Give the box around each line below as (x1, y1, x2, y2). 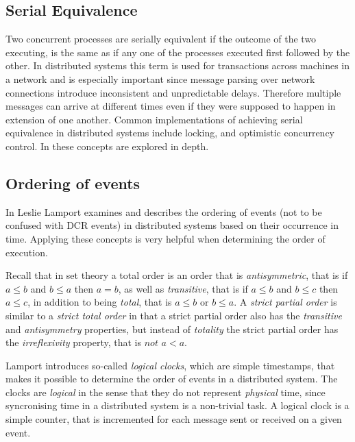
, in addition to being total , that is (27, 295, 172, 309)
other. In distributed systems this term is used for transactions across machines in (5, 58, 350, 73)
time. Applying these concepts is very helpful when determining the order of (5, 231, 326, 245)
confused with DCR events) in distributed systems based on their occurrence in (5, 218, 339, 232)
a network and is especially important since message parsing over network (5, 71, 315, 86)
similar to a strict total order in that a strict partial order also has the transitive (5, 308, 342, 322)
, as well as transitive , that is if (118, 281, 248, 295)
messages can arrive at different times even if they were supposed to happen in (5, 99, 336, 113)
